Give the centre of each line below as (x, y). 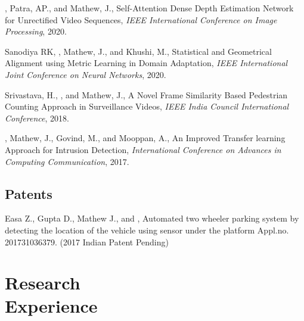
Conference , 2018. (37, 118)
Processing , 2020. (36, 31)
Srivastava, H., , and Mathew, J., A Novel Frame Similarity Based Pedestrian (146, 94)
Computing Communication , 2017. (67, 161)
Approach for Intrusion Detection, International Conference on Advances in (143, 149)
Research (43, 283)
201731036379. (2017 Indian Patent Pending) (87, 241)
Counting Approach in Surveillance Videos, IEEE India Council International (147, 106)
